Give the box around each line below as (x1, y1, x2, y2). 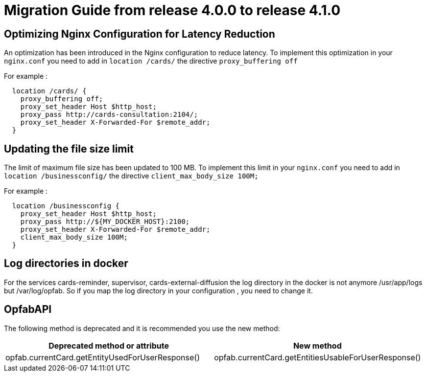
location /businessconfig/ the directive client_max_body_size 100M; (4, 172, 259, 180)
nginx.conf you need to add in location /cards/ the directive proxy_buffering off (4, 57, 298, 66)
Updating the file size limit (4, 142, 134, 155)
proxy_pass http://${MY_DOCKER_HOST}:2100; (20, 218, 190, 226)
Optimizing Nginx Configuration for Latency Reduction (4, 27, 275, 40)
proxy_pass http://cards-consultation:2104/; (20, 111, 198, 119)
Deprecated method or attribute (48, 340, 169, 351)
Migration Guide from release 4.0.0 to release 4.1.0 (4, 2, 341, 19)
